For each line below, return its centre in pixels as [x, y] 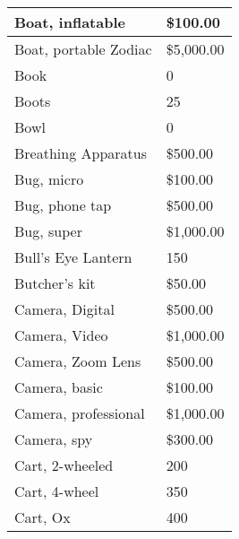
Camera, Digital [64, 309]
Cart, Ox [43, 517]
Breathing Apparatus [81, 153]
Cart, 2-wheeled [64, 465]
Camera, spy [54, 439]
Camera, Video [61, 335]
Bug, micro [49, 179]
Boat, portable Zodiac [83, 49]
